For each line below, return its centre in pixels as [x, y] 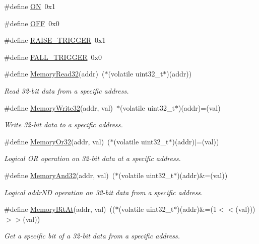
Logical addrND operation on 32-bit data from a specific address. [104, 192]
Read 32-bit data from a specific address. [67, 90]
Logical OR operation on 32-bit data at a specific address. [92, 158]
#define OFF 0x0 [32, 23]
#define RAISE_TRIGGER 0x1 [55, 40]
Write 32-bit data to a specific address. [63, 125]
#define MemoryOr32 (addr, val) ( [57, 141]
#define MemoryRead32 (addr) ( [54, 74]
